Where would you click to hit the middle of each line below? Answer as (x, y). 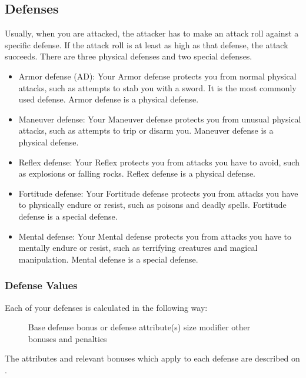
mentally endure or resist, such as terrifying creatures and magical (138, 248)
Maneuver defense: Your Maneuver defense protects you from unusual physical (160, 119)
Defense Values (41, 285)
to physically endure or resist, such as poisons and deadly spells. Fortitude (152, 205)
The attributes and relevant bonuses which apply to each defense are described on (152, 358)
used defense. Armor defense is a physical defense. (109, 99)
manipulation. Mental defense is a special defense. (108, 259)
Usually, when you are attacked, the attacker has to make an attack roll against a (152, 33)
